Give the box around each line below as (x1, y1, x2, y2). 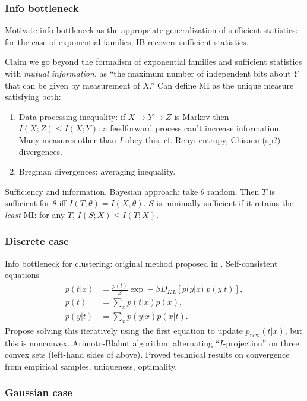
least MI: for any (5, 208, 65, 220)
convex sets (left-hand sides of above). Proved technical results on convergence (5, 348, 290, 361)
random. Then (207, 185, 259, 197)
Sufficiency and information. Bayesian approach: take (5, 185, 198, 197)
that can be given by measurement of (5, 78, 140, 91)
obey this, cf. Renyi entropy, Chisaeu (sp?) (125, 133, 281, 146)
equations (5, 269, 40, 281)
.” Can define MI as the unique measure (149, 78, 294, 91)
